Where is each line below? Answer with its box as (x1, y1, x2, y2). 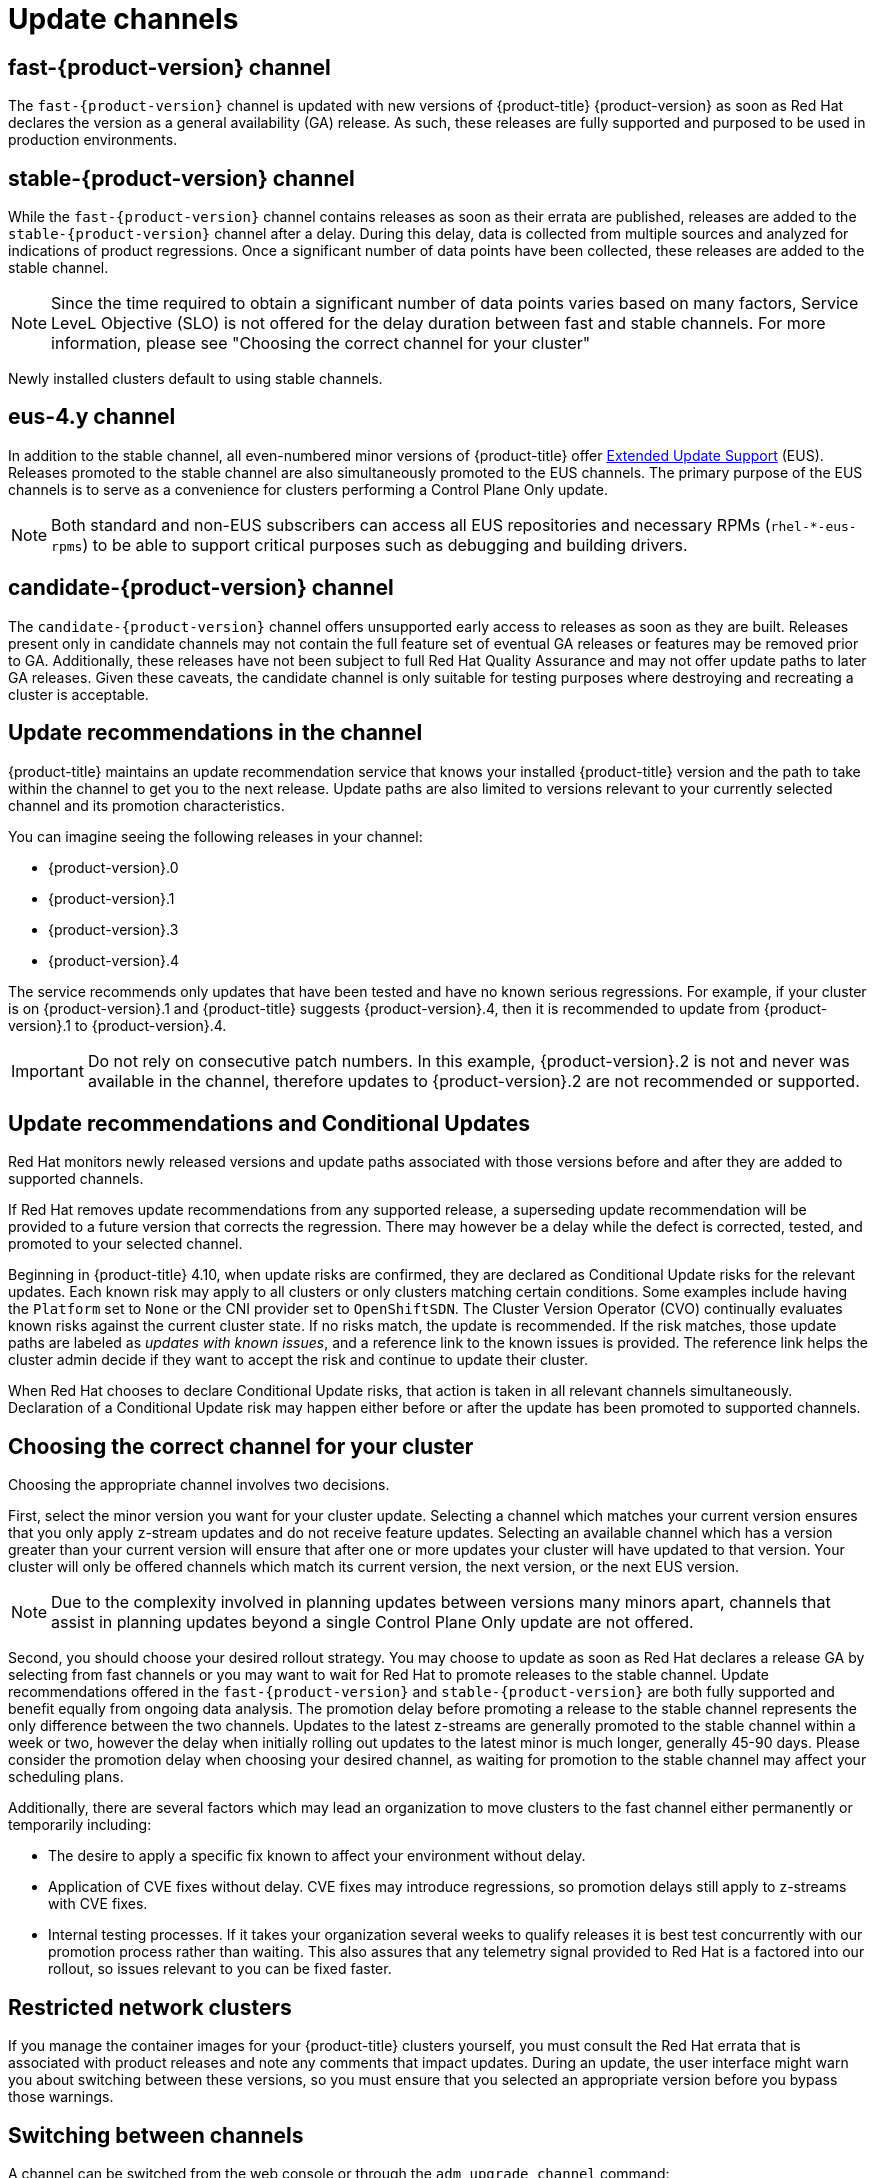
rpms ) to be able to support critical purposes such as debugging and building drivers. (51, 534, 688, 555)
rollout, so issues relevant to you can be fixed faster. (48, 1960, 392, 1978)
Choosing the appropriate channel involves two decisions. (8, 1476, 390, 1494)
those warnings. (8, 2088, 114, 2106)
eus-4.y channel (8, 404, 176, 430)
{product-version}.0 (48, 858, 179, 876)
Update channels (8, 2, 239, 36)
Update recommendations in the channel (8, 720, 423, 746)
